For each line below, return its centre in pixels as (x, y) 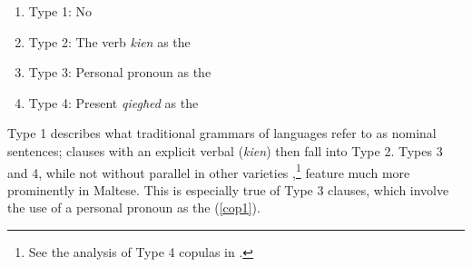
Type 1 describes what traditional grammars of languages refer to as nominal (222, 133)
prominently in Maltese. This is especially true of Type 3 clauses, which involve (228, 189)
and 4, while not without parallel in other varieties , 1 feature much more (209, 171)
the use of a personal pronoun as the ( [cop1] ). (134, 208)
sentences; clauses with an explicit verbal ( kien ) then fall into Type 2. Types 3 (225, 150)
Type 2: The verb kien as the (109, 41)
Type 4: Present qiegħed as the (113, 102)
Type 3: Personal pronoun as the (120, 72)
